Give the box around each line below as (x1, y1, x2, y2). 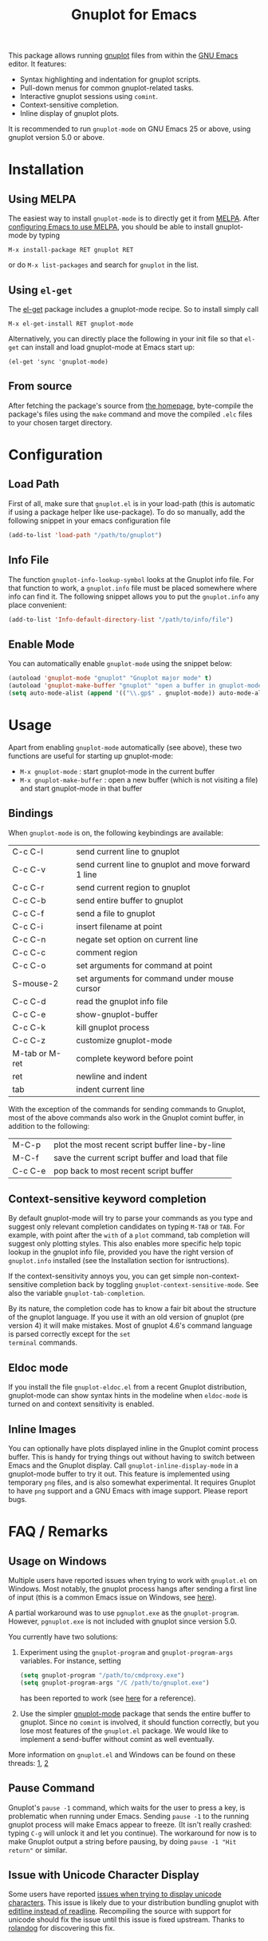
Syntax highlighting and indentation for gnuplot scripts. (19, 74, 201, 85)
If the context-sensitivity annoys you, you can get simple (8, 1271, 195, 1281)
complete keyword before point (76, 1053, 194, 1064)
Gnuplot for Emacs (71, 6, 197, 24)
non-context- (195, 1271, 240, 1281)
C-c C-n (12, 934, 46, 945)
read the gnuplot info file (76, 995, 168, 1006)
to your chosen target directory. (8, 417, 113, 427)
